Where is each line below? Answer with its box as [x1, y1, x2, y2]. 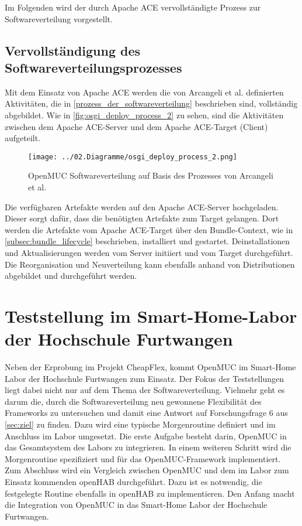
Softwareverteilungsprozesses [5, 58, 182, 76]
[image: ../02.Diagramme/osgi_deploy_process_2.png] [28, 152, 237, 161]
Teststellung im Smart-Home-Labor [5, 303, 297, 327]
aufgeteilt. [5, 132, 41, 144]
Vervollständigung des [5, 41, 141, 59]
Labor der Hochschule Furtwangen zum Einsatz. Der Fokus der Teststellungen [5, 372, 284, 384]
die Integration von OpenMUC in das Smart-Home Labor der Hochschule [5, 498, 268, 511]
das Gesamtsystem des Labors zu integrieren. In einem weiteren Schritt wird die [5, 441, 291, 453]
